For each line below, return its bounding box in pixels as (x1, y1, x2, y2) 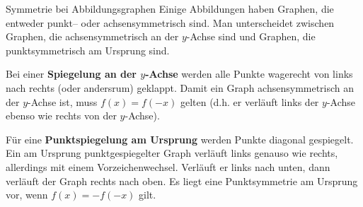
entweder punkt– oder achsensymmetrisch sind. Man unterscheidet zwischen (6, 15, 335, 30)
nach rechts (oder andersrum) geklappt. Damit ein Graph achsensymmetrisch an (6, 80, 355, 95)
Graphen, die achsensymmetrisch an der (6, 29, 179, 44)
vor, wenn (6, 187, 48, 202)
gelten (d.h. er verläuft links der (180, 94, 319, 109)
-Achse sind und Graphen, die (186, 29, 316, 44)
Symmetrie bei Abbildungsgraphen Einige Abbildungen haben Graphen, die (6, 1, 334, 16)
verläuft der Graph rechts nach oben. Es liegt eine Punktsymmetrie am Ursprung (6, 173, 358, 188)
